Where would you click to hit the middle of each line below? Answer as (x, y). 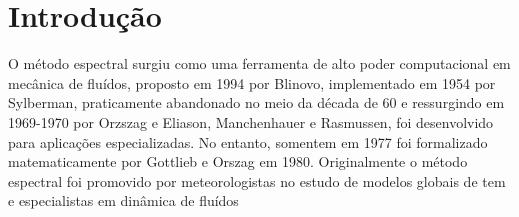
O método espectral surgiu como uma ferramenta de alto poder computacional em (259, 63)
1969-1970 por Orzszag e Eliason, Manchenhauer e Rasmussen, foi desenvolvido (251, 121)
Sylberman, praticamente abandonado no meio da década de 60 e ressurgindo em (256, 102)
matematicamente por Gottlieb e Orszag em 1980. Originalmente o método (238, 161)
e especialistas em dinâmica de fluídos (123, 200)
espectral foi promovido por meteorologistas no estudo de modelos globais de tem (257, 180)
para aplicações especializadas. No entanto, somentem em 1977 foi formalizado (248, 141)
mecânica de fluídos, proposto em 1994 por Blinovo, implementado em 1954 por (252, 82)
